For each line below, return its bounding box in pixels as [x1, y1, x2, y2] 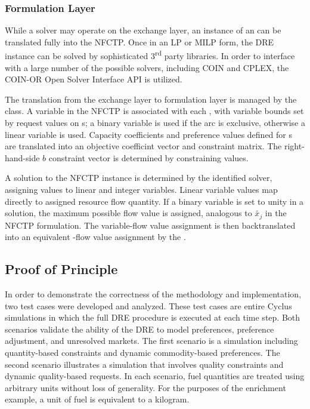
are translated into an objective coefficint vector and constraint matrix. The [5, 140, 282, 152]
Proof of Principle [5, 260, 118, 278]
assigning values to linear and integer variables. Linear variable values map [5, 183, 278, 195]
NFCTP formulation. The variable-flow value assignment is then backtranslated [5, 219, 296, 231]
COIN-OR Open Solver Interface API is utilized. [5, 73, 182, 85]
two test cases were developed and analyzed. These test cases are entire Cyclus [5, 299, 292, 312]
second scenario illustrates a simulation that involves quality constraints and [5, 358, 284, 370]
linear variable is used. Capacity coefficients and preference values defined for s [5, 128, 292, 140]
